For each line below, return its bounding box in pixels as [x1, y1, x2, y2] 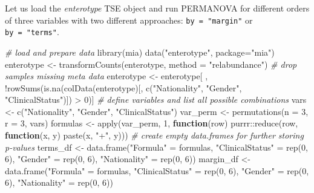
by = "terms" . [5, 25, 59, 38]
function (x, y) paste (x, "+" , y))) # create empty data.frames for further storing [5, 129, 304, 142]
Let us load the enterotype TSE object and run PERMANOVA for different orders [5, 2, 310, 14]
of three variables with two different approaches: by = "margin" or [5, 13, 253, 26]
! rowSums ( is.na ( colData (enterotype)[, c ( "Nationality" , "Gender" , [5, 81, 242, 94]
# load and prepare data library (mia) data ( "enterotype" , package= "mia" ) [5, 45, 275, 58]
